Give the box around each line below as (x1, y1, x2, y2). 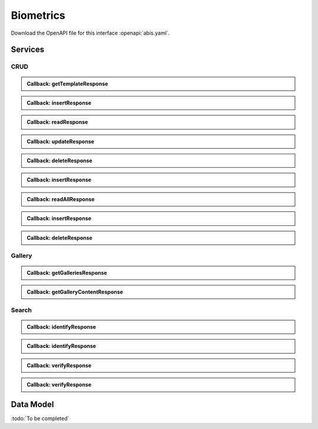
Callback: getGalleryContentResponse (26, 288, 124, 295)
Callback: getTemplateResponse (26, 80, 108, 87)
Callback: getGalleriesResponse (26, 269, 107, 276)
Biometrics (11, 9, 66, 22)
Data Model (11, 399, 54, 409)
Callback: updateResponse (26, 138, 94, 145)
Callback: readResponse (26, 118, 88, 126)
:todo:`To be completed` (11, 415, 69, 422)
